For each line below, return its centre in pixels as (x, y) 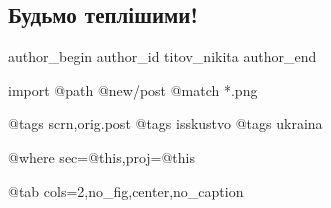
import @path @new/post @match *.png (133, 89)
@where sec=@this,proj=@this (101, 156)
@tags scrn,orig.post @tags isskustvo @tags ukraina (165, 123)
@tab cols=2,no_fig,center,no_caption (126, 190)
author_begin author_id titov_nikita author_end (162, 56)
